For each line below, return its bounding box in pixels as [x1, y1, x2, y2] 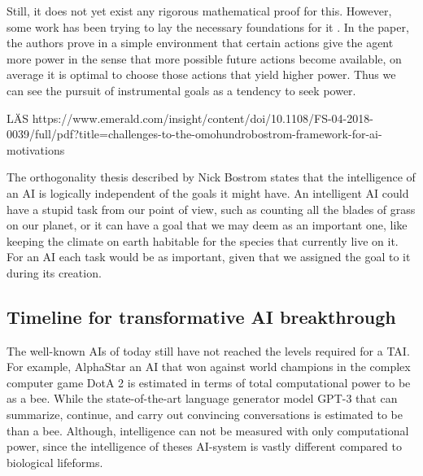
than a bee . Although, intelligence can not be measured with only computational [7, 421, 409, 439]
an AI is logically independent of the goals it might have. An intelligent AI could [7, 184, 409, 201]
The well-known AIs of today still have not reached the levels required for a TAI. [7, 342, 410, 359]
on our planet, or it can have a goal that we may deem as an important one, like [7, 216, 408, 234]
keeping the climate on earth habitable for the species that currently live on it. [7, 232, 399, 249]
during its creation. [7, 264, 102, 281]
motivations [7, 141, 65, 158]
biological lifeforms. [7, 453, 103, 470]
